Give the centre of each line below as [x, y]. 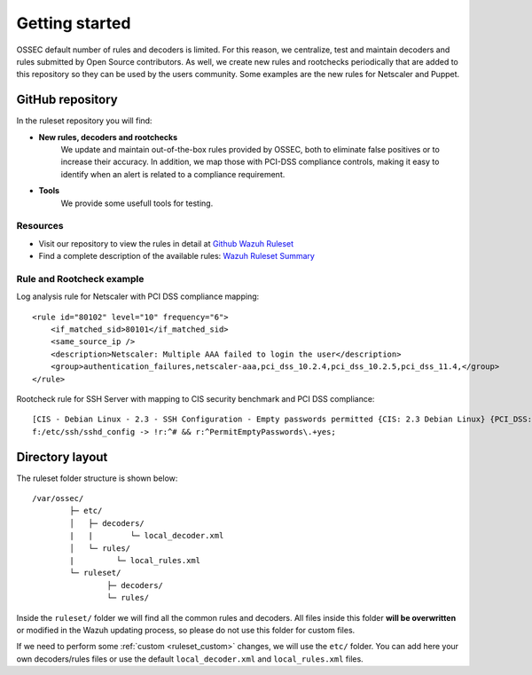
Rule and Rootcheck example [80, 279]
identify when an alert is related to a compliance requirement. [173, 174]
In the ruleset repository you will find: [84, 121]
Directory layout [62, 457]
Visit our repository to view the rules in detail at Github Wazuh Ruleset [166, 243]
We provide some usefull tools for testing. [137, 203]
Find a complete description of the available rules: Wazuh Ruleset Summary [176, 256]
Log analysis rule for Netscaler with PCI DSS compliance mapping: [138, 296]
